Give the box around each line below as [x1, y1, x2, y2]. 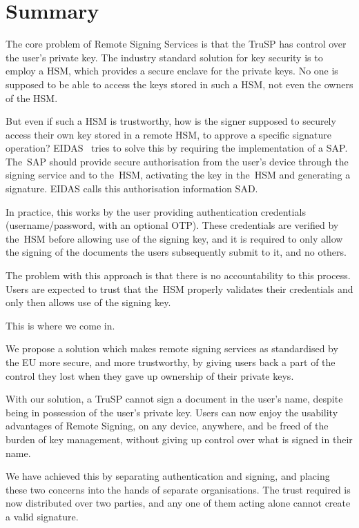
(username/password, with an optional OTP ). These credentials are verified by [6, 218, 339, 232]
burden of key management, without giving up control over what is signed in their [6, 431, 353, 446]
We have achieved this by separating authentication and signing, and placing [6, 469, 330, 483]
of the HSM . [6, 90, 58, 105]
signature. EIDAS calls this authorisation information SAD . [6, 181, 258, 196]
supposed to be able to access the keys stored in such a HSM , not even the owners [6, 77, 353, 91]
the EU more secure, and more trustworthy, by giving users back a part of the [6, 355, 336, 369]
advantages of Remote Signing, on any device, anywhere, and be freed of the [6, 418, 329, 433]
